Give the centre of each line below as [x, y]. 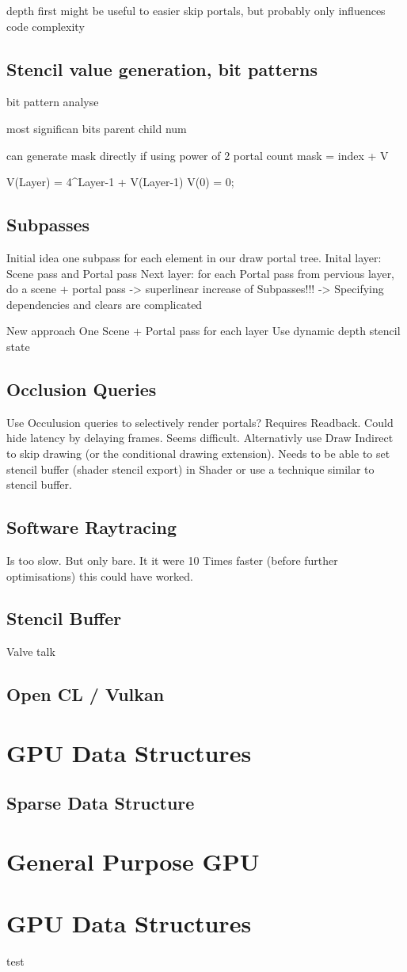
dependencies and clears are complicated [105, 304]
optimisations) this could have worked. [100, 576]
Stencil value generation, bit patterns [162, 69]
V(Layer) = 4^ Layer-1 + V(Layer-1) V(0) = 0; [120, 182]
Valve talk [31, 652]
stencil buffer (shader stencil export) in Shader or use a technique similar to [190, 469]
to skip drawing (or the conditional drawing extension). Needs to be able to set [198, 453]
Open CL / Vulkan [86, 694]
